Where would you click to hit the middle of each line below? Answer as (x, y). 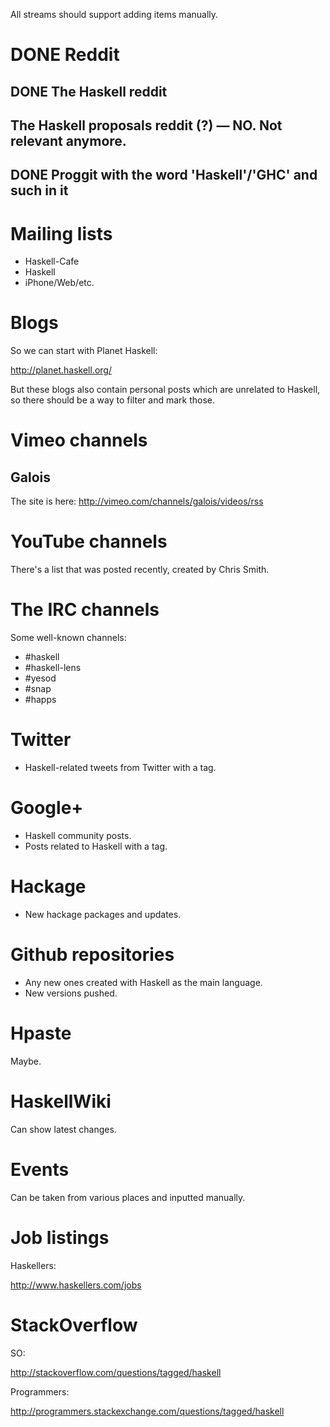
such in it (39, 190)
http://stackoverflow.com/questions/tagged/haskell (116, 1372)
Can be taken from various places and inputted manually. (128, 1197)
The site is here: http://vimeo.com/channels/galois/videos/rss (137, 501)
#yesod (40, 678)
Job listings (60, 1237)
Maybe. (26, 1061)
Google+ (47, 808)
